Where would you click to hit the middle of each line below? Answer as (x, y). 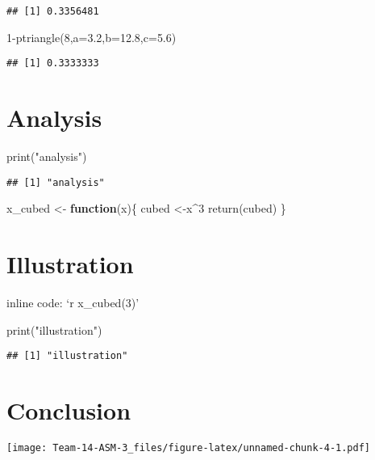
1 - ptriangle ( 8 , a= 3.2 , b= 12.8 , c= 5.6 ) (92, 37)
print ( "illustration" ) (54, 329)
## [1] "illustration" (67, 356)
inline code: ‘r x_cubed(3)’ (73, 302)
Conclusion (69, 410)
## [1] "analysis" (56, 182)
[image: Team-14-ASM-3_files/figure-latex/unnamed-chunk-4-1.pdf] (189, 447)
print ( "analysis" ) (47, 156)
